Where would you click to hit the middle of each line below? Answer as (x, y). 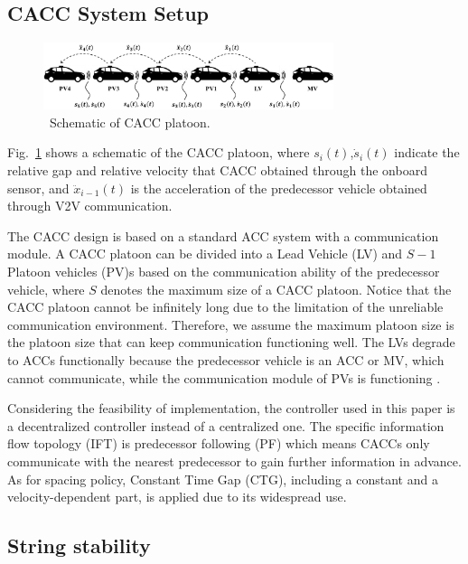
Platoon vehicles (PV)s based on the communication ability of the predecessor (224, 271)
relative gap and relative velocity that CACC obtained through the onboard (217, 170)
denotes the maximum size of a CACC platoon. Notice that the (276, 289)
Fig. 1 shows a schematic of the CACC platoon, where (159, 152)
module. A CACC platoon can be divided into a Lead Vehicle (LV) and (205, 254)
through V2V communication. (90, 206)
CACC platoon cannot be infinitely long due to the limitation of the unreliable (225, 307)
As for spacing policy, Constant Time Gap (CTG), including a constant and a (223, 479)
